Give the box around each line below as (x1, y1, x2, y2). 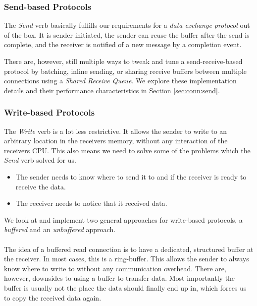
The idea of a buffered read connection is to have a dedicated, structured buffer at (4, 244, 254, 254)
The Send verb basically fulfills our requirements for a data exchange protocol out (4, 20, 250, 30)
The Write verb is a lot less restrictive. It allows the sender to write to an (4, 125, 227, 136)
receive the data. (15, 181, 66, 191)
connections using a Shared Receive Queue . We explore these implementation (4, 75, 237, 86)
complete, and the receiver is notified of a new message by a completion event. (4, 39, 242, 50)
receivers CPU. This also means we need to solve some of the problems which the (4, 145, 251, 155)
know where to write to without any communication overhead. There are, (4, 263, 226, 273)
